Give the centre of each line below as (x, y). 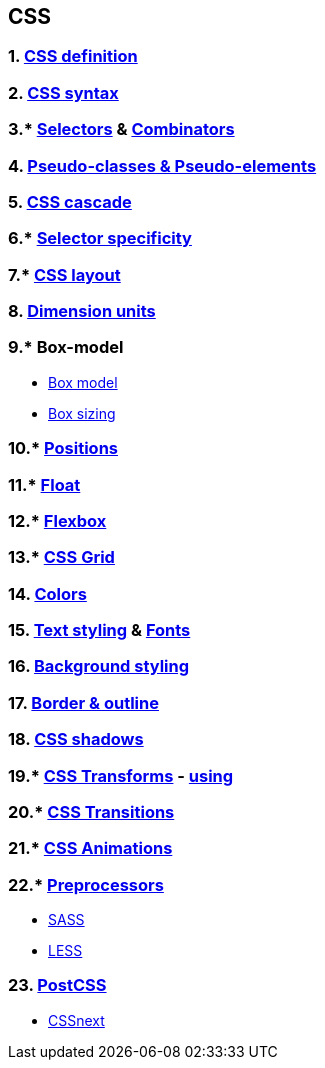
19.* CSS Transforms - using (121, 775)
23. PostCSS (57, 985)
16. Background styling (99, 666)
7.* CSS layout (64, 274)
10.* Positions (63, 448)
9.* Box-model (66, 347)
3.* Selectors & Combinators (121, 129)
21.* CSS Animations (90, 848)
